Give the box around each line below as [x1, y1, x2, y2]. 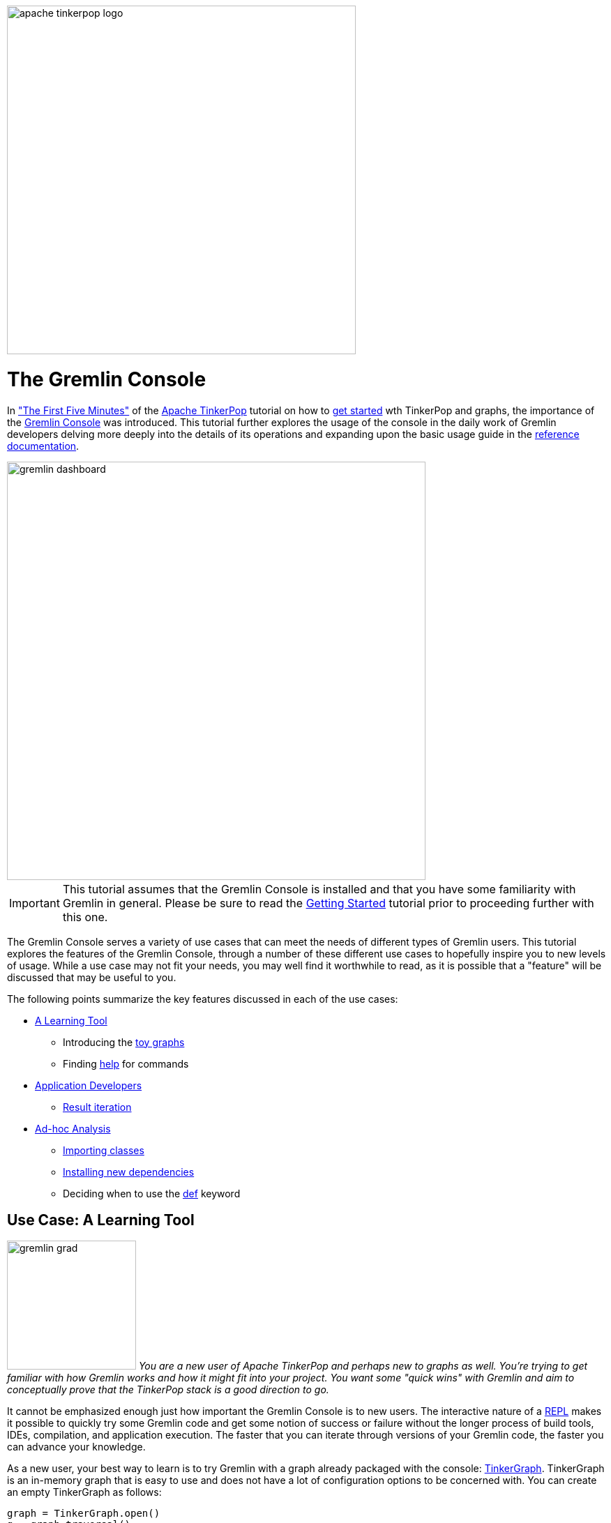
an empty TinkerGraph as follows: [7, 1486, 162, 1499]
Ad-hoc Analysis [35, 1122, 111, 1135]
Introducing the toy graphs [63, 1036, 185, 1048]
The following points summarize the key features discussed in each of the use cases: [7, 992, 398, 1005]
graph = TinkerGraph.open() [7, 1508, 160, 1520]
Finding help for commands [63, 1057, 189, 1070]
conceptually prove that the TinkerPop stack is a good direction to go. [7, 1384, 329, 1396]
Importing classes [63, 1144, 144, 1156]
